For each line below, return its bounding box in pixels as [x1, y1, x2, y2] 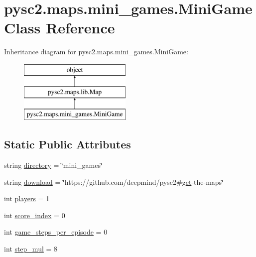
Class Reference [4, 17, 115, 38]
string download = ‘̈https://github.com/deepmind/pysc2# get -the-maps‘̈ [4, 176, 224, 187]
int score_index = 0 [4, 210, 65, 220]
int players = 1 [4, 193, 50, 204]
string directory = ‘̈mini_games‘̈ [4, 160, 103, 170]
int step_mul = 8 [4, 244, 58, 254]
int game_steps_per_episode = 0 [4, 227, 108, 237]
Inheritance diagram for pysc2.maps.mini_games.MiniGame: [4, 46, 188, 57]
